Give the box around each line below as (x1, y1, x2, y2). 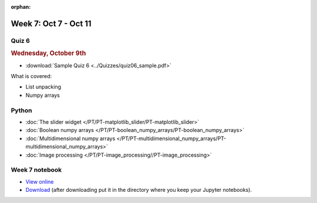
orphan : (11, 4, 31, 10)
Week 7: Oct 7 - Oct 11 (11, 18, 92, 29)
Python (11, 106, 32, 114)
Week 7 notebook (11, 166, 62, 174)
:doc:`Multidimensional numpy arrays (25, 135, 116, 142)
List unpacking (25, 83, 62, 90)
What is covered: (11, 73, 52, 80)
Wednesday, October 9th (11, 49, 86, 57)
